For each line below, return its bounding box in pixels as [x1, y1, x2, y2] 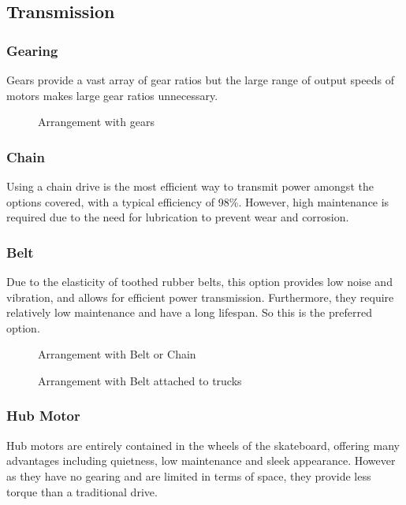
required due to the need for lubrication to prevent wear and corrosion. [6, 209, 349, 225]
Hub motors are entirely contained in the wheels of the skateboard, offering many [6, 436, 400, 453]
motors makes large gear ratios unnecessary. [6, 87, 218, 103]
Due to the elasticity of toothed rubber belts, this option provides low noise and [6, 273, 393, 289]
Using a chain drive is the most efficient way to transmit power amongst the [6, 178, 374, 194]
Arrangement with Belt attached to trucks [38, 372, 242, 388]
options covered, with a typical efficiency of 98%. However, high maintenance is [6, 193, 389, 210]
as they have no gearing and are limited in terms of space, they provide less [6, 467, 371, 484]
